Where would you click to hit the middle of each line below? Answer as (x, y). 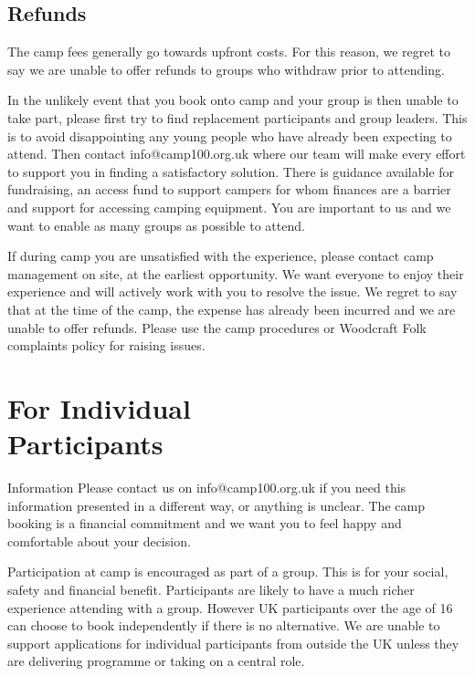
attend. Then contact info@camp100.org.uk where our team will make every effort (237, 154)
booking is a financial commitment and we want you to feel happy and (205, 523)
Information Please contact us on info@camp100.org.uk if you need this (207, 488)
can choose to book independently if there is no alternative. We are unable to (224, 625)
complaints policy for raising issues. (106, 345)
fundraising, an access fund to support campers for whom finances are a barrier (229, 189)
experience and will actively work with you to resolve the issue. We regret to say (232, 291)
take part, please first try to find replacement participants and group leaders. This (237, 117)
